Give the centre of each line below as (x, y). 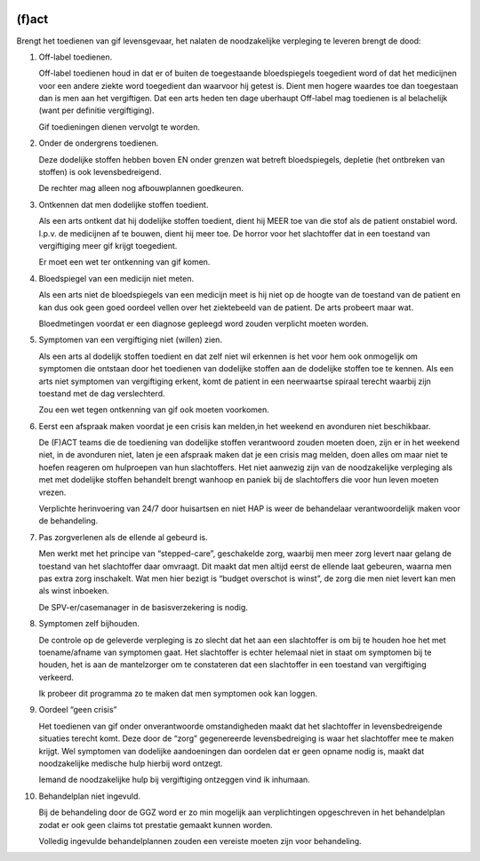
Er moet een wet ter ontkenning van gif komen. (124, 262)
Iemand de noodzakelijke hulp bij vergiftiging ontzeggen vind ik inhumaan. (174, 780)
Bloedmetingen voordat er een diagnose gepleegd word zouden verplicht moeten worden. (204, 323)
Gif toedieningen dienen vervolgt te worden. (119, 127)
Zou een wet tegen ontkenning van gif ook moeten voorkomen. (154, 410)
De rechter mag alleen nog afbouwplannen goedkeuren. (141, 188)
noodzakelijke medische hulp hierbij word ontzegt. (131, 763)
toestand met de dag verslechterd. (102, 393)
